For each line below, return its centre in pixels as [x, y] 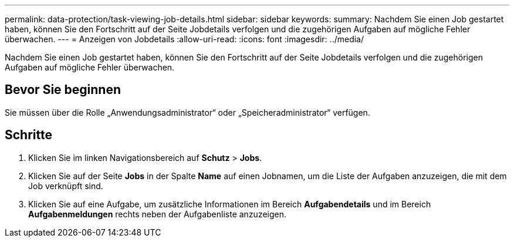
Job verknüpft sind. [66, 186]
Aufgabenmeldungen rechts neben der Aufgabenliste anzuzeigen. [158, 214]
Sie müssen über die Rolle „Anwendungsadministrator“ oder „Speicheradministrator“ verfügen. [187, 112]
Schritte [28, 135]
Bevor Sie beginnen [63, 90]
